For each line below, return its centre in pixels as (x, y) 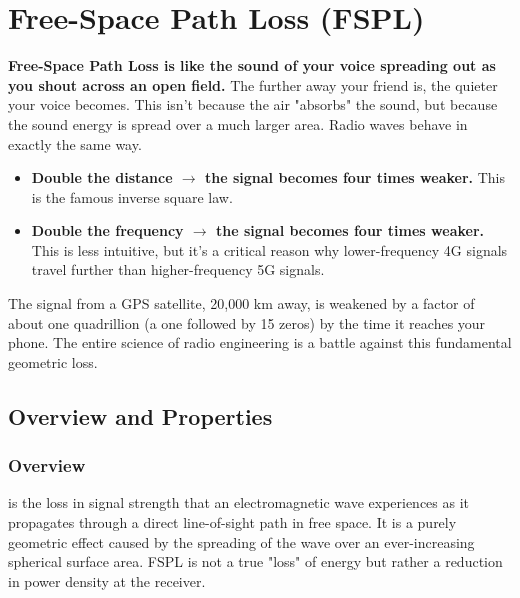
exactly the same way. (75, 143)
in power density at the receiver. (107, 580)
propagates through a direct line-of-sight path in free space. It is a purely (232, 522)
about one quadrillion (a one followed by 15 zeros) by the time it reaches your (247, 322)
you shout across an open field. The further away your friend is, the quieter (253, 84)
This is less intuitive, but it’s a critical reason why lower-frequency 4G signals (269, 249)
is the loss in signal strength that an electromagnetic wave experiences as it (239, 502)
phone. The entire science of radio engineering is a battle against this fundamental (260, 342)
